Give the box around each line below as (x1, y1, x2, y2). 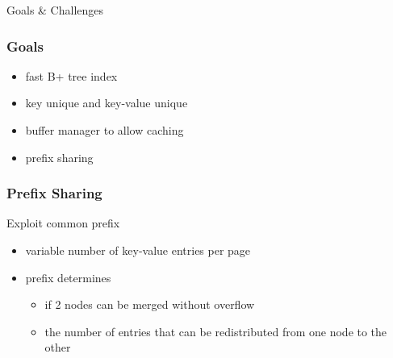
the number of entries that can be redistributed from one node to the (44, 323, 387, 339)
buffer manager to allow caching (25, 122, 184, 138)
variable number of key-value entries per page (25, 242, 251, 258)
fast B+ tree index (25, 67, 118, 84)
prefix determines (25, 268, 111, 285)
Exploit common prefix (6, 214, 120, 231)
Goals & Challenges (6, 2, 104, 18)
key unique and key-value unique (25, 94, 188, 111)
